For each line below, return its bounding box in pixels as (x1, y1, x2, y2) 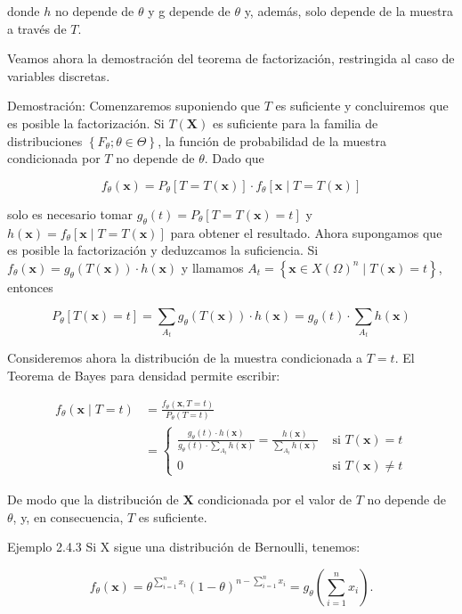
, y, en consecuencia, (12, 507, 124, 526)
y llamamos (181, 258, 244, 276)
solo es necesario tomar (7, 204, 134, 223)
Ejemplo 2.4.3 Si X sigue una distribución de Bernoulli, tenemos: (7, 537, 361, 556)
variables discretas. (7, 66, 110, 85)
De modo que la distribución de (7, 489, 179, 508)
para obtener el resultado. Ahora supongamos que (170, 223, 442, 242)
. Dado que (204, 149, 264, 168)
